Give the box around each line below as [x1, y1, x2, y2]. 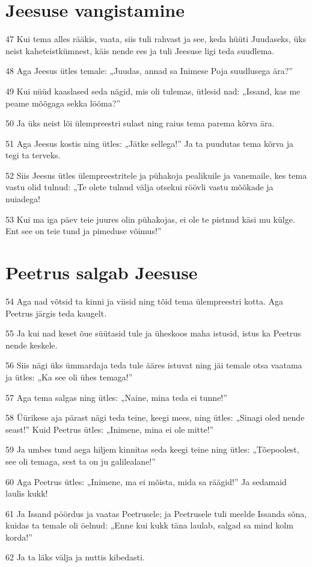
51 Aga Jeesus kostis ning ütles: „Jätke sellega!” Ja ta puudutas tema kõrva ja [5, 137, 294, 149]
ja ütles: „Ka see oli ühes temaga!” [5, 370, 133, 383]
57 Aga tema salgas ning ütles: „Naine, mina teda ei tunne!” [5, 391, 227, 403]
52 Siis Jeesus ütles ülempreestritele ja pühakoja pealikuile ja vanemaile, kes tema [5, 169, 307, 181]
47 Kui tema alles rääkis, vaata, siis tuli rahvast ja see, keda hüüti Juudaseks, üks [5, 33, 307, 45]
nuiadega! [5, 193, 40, 205]
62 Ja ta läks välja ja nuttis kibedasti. [5, 551, 145, 563]
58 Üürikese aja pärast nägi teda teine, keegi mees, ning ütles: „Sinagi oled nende [5, 411, 305, 424]
